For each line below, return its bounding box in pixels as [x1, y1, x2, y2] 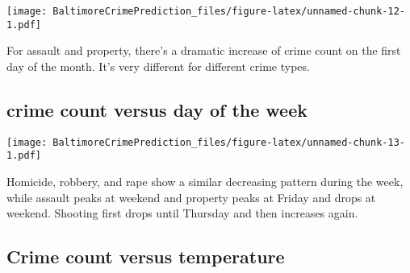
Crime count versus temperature [6, 244, 285, 269]
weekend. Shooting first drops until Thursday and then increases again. [6, 205, 358, 221]
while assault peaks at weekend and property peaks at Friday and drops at [6, 188, 376, 205]
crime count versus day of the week [6, 97, 307, 122]
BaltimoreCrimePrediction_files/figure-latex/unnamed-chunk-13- [52, 136, 405, 148]
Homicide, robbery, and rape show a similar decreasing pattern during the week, [6, 173, 404, 190]
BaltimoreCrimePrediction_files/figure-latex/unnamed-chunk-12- [52, 6, 405, 17]
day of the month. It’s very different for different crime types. [6, 57, 310, 74]
